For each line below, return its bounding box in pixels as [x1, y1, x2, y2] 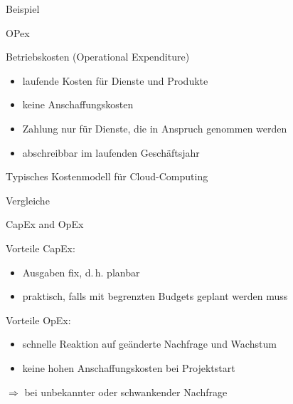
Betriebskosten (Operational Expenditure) [6, 49, 190, 64]
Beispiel [6, 1, 40, 16]
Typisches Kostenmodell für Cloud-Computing [6, 169, 208, 184]
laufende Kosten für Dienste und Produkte [22, 73, 208, 88]
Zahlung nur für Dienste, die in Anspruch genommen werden [22, 120, 287, 135]
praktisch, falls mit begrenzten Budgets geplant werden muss [22, 289, 288, 304]
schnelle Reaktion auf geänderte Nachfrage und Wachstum [22, 336, 277, 351]
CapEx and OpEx [6, 217, 84, 232]
